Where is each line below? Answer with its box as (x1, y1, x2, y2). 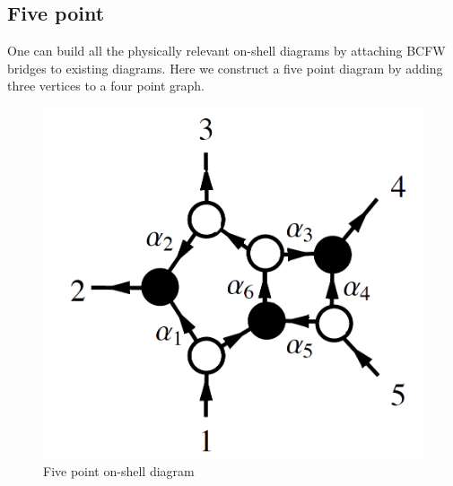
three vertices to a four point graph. (7, 76, 205, 95)
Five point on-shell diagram (43, 461, 195, 480)
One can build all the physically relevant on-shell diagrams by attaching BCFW (7, 41, 446, 60)
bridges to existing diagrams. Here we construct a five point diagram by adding (7, 58, 443, 77)
